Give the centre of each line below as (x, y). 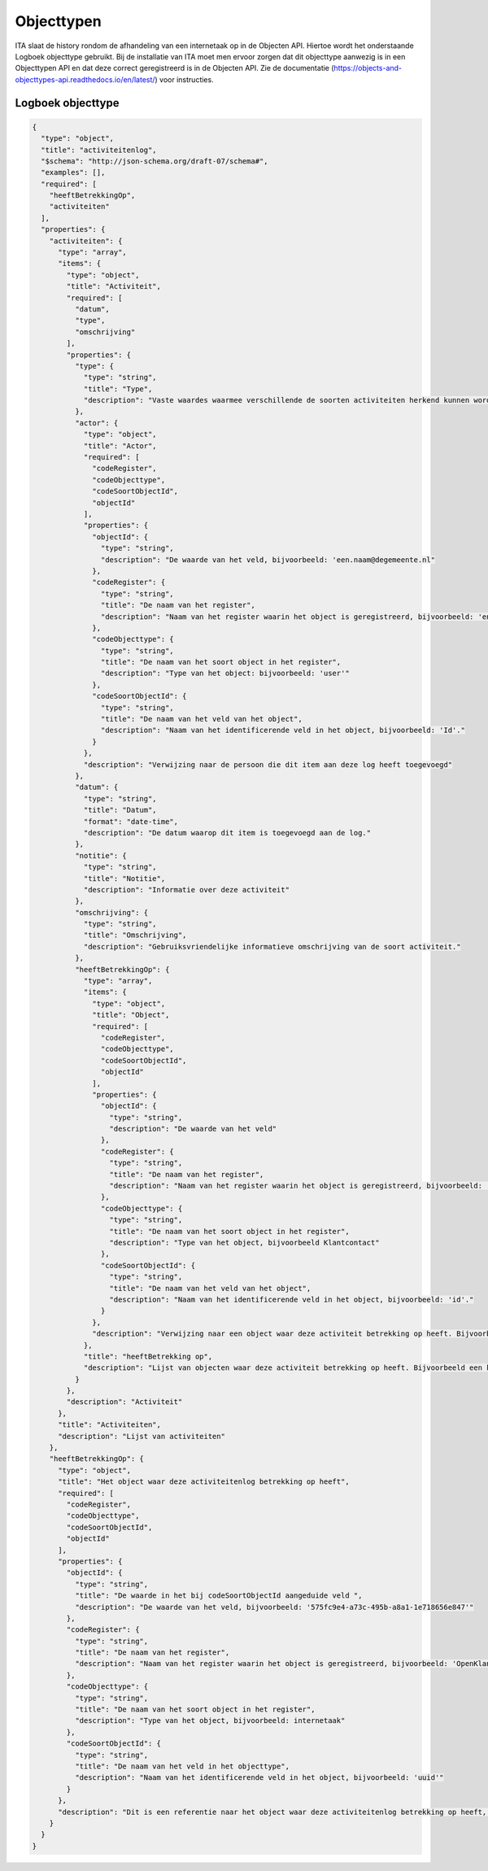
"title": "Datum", (120, 810)
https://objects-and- (368, 68)
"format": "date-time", (131, 821)
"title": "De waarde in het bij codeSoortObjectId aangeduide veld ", (218, 1596)
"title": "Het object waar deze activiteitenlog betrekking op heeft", (204, 1482)
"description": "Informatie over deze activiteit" (187, 890)
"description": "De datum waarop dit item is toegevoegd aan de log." (227, 833)
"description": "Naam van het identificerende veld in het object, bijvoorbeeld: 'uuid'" (259, 1778)
